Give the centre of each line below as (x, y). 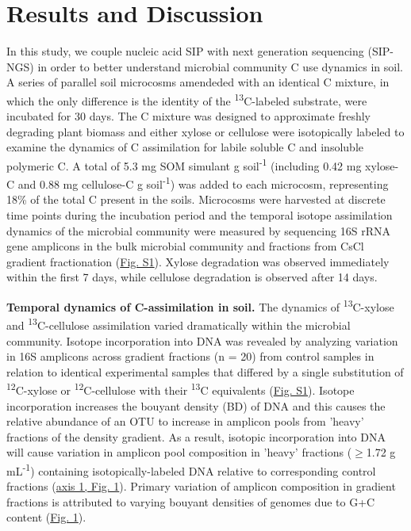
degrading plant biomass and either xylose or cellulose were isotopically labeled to (205, 131)
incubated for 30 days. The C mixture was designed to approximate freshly (188, 116)
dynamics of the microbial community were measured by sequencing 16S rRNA (198, 230)
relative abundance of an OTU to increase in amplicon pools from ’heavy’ (185, 421)
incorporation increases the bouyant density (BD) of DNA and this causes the (196, 405)
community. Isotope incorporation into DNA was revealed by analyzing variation (202, 340)
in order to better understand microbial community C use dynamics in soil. (220, 66)
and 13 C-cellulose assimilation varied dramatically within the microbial (179, 324)
